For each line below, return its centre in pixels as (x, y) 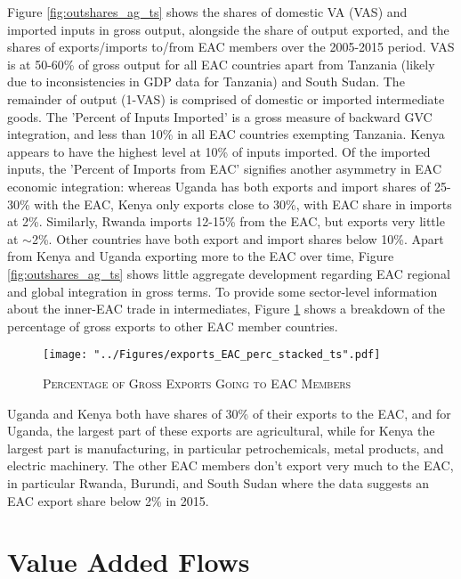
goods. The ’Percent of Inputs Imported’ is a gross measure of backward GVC (220, 116)
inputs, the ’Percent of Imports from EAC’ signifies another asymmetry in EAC (225, 169)
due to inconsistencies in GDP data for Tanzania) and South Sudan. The (206, 82)
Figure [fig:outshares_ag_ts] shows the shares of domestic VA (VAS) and (207, 12)
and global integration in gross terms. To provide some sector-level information (222, 291)
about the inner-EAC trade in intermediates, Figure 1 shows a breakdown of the (226, 309)
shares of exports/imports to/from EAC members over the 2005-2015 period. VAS (231, 47)
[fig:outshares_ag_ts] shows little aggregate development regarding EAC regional (229, 273)
